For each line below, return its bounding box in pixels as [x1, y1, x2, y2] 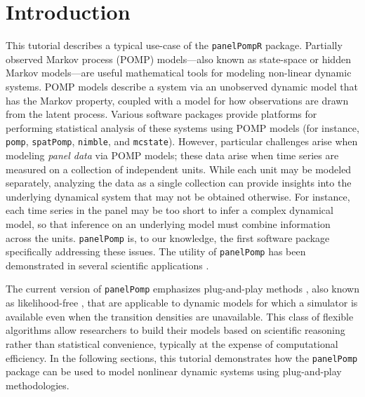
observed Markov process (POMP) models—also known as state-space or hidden [6, 51, 351, 66]
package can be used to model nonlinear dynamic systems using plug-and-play [6, 364, 342, 379]
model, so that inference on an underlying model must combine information [6, 216, 331, 231]
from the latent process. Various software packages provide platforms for [6, 107, 317, 121]
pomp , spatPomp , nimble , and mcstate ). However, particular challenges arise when [6, 134, 358, 149]
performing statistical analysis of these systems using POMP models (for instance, [6, 120, 359, 135]
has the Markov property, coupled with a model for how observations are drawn [6, 93, 349, 107]
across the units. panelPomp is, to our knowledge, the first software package [6, 230, 330, 245]
